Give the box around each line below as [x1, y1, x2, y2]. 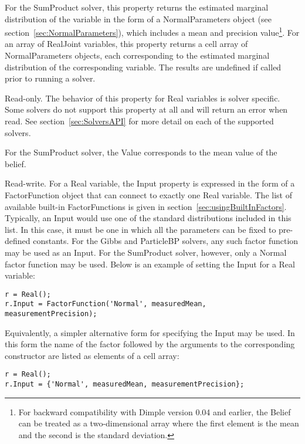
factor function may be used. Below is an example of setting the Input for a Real [5, 257, 295, 270]
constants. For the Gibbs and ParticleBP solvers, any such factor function [33, 235, 299, 247]
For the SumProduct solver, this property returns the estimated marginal [5, 1, 269, 13]
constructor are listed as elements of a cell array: [5, 349, 179, 361]
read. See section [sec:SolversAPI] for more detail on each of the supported [5, 115, 274, 127]
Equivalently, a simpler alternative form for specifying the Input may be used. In [5, 326, 295, 338]
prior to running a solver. [5, 72, 96, 84]
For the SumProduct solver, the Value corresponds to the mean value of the [5, 146, 277, 158]
